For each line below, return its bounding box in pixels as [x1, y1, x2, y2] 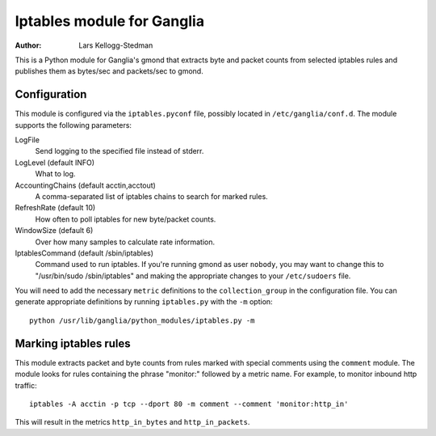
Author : [15, 40, 42, 50]
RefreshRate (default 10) [15, 203, 96, 213]
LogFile [15, 135, 40, 145]
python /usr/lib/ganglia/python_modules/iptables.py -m [29, 315, 255, 325]
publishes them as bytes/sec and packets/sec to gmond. [15, 66, 203, 76]
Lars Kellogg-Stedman [78, 40, 153, 50]
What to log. [35, 169, 76, 179]
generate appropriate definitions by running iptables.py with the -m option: [15, 297, 274, 307]
